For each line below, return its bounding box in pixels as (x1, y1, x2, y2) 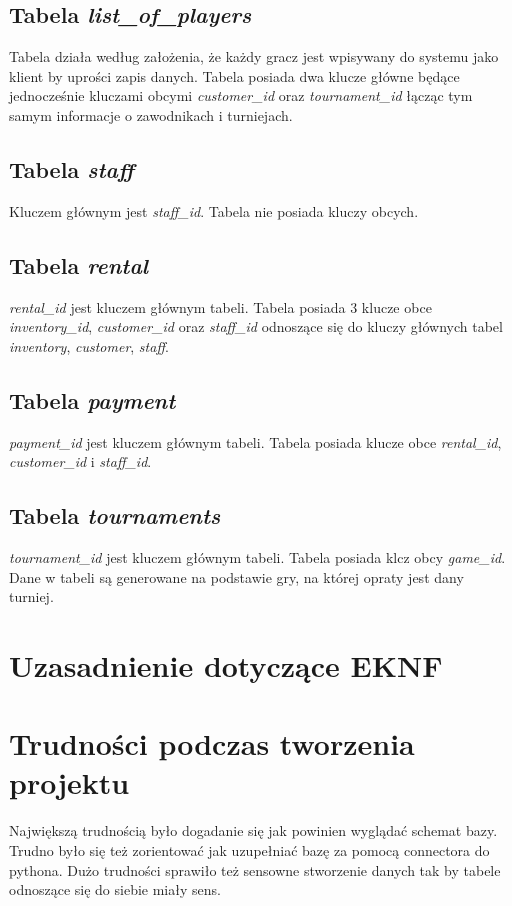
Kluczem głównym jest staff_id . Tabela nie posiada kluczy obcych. (9, 200, 419, 221)
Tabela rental (9, 249, 149, 280)
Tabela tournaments (9, 500, 221, 531)
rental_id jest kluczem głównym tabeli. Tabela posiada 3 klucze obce (9, 296, 432, 317)
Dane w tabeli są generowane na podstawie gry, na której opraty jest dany (9, 566, 464, 587)
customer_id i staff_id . (9, 451, 152, 472)
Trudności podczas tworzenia (9, 723, 415, 764)
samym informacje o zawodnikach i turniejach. (9, 104, 293, 125)
